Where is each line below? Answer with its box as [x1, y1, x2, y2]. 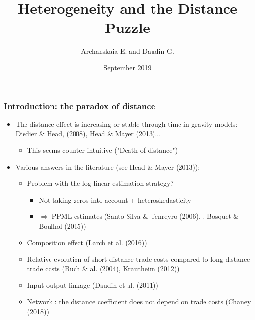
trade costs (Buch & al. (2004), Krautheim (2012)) [27, 263, 179, 273]
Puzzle [104, 17, 151, 37]
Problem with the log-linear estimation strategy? [27, 178, 174, 188]
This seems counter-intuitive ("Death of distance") [27, 145, 178, 155]
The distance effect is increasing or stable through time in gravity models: [15, 118, 238, 129]
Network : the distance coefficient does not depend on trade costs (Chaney [27, 296, 251, 306]
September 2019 [103, 62, 152, 72]
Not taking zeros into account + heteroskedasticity [39, 194, 192, 204]
